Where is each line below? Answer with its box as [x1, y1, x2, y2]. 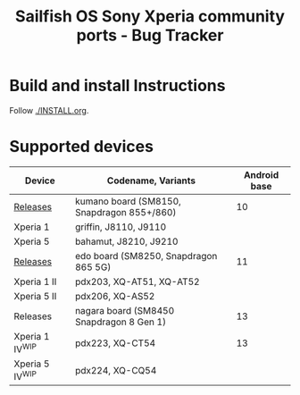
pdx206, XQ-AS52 [74, 290, 155, 302]
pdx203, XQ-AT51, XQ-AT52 [74, 275, 200, 288]
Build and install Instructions [9, 76, 226, 96]
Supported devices [9, 137, 154, 157]
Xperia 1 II [13, 275, 57, 288]
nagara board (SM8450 [74, 304, 175, 316]
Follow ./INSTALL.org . [9, 105, 89, 115]
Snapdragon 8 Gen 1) [74, 315, 167, 328]
